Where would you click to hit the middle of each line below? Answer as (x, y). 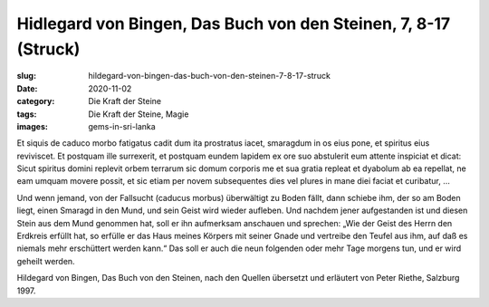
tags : (27, 114)
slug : (26, 76)
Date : (27, 88)
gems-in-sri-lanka (122, 126)
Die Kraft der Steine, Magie (139, 114)
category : (36, 101)
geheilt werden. (46, 261)
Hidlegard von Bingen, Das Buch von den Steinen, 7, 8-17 (234, 24)
